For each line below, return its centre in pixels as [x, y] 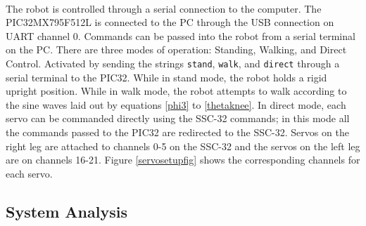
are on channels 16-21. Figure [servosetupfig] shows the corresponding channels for [183, 160]
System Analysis [67, 211]
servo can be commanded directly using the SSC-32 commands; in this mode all [178, 118]
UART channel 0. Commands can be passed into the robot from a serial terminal [181, 35]
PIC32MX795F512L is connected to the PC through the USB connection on [170, 22]
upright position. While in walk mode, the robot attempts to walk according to [176, 91]
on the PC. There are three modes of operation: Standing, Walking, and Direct [176, 49]
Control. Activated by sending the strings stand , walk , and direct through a [173, 63]
